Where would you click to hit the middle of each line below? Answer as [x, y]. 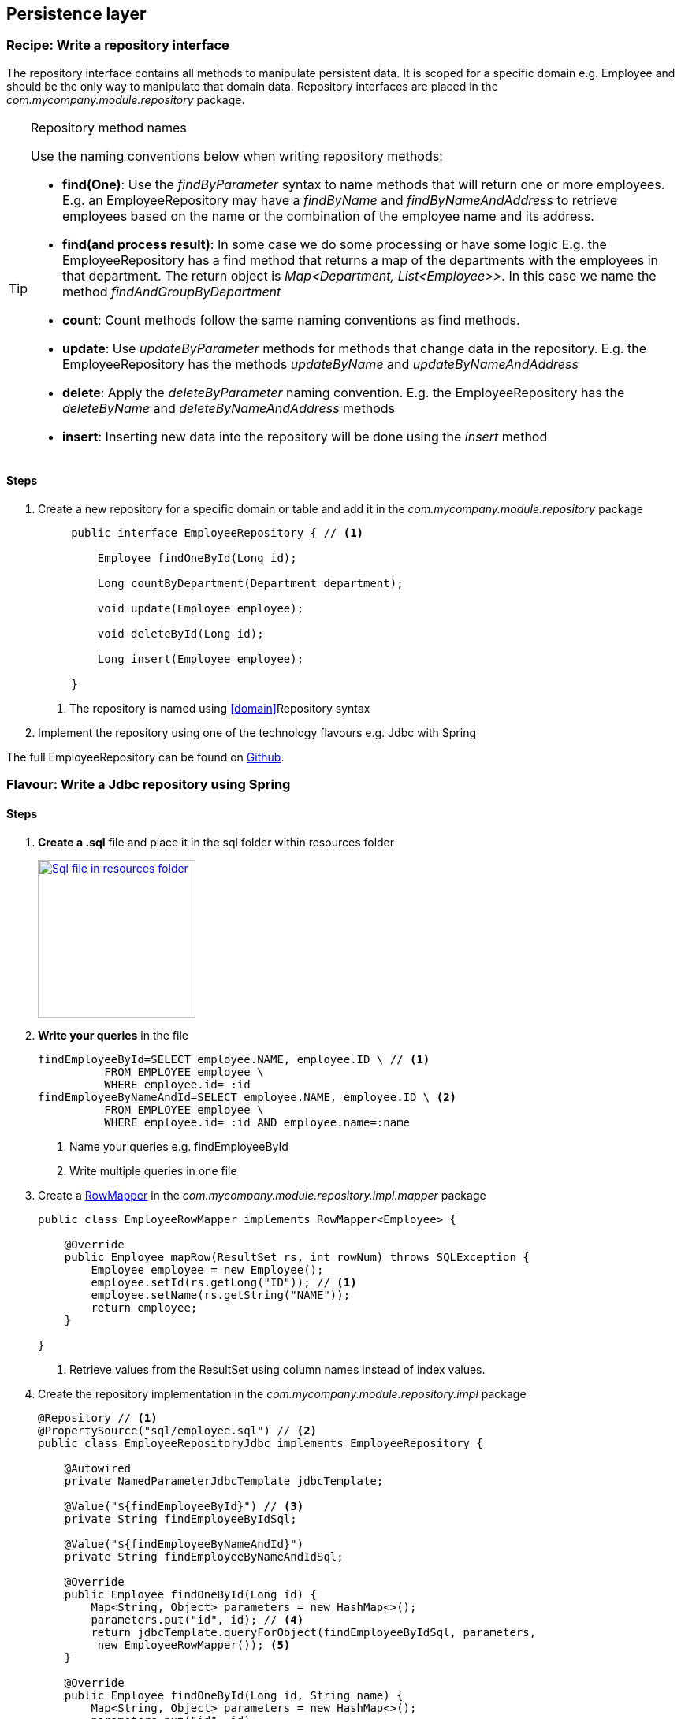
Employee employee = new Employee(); [207, 1269]
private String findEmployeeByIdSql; [180, 1518]
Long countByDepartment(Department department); [250, 584]
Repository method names [109, 127]
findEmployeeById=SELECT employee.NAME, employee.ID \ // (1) [234, 1059]
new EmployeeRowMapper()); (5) [194, 1645]
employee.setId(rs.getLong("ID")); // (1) [224, 1282]
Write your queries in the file [113, 1035]
